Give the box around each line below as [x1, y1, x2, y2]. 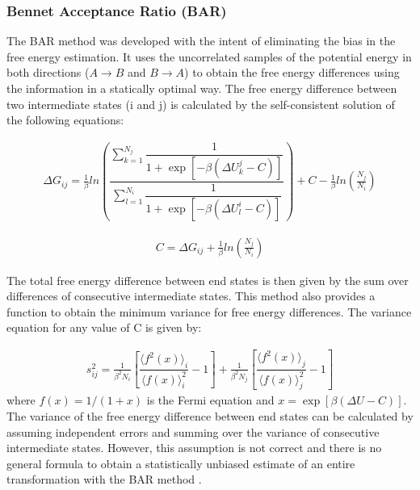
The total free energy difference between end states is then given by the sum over [6, 271, 409, 288]
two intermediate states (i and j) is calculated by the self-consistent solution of [6, 95, 395, 112]
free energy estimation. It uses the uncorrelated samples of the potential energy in [6, 48, 412, 65]
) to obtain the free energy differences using [184, 64, 400, 81]
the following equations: [6, 111, 124, 128]
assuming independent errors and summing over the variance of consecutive [6, 423, 380, 440]
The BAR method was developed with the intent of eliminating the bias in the [6, 32, 396, 49]
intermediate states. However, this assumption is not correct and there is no [6, 439, 382, 456]
